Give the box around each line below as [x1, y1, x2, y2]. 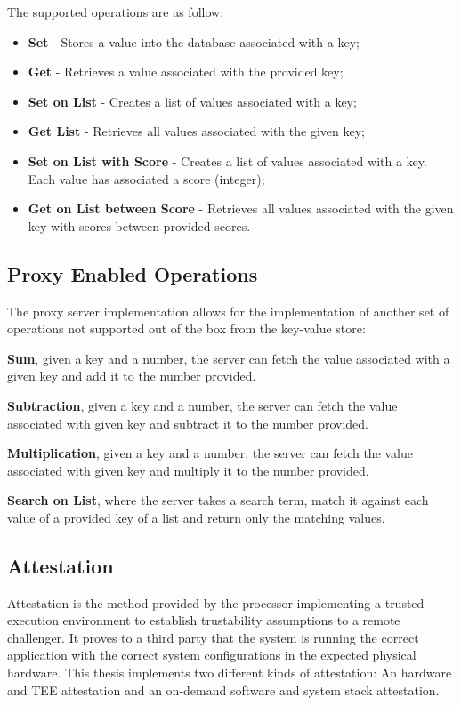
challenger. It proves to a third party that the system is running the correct [7, 628, 419, 646]
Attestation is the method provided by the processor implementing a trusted [7, 593, 425, 612]
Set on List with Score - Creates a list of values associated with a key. [28, 151, 427, 170]
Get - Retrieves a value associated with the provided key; [28, 62, 344, 81]
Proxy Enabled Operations [7, 260, 258, 287]
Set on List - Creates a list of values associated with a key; [28, 92, 357, 110]
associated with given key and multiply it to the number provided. [7, 461, 369, 479]
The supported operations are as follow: [7, 3, 224, 20]
